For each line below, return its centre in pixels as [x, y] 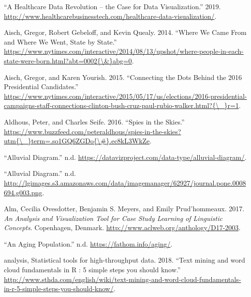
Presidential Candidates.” [41, 86]
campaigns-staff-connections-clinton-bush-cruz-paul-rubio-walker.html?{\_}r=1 [121, 105]
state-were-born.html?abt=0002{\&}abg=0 [68, 60]
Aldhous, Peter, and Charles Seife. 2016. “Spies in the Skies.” [94, 121]
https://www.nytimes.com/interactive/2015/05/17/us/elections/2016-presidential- [125, 96]
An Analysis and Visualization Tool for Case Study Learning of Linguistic [113, 218]
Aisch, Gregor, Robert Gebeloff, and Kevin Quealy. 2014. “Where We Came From [125, 32]
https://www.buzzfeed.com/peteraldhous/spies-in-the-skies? [93, 131]
